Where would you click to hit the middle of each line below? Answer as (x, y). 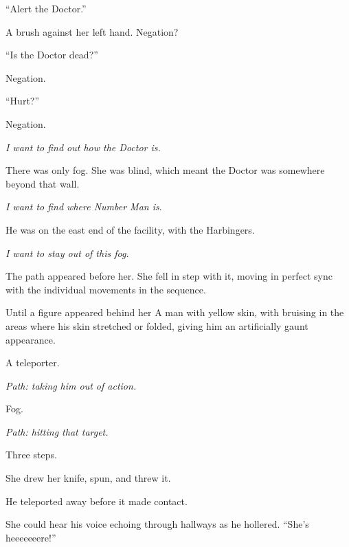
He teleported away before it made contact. (97, 501)
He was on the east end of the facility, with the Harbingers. (130, 229)
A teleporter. (33, 362)
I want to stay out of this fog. (67, 253)
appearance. (31, 339)
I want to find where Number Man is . (84, 206)
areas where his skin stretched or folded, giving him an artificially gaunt (157, 325)
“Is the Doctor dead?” (52, 55)
